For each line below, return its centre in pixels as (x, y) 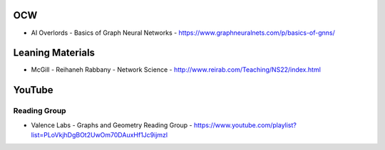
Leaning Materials (54, 53)
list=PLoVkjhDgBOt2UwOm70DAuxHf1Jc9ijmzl (99, 134)
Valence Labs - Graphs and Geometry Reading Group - (112, 125)
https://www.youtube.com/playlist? (245, 125)
